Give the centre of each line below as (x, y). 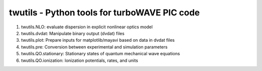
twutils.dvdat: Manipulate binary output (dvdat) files (73, 33)
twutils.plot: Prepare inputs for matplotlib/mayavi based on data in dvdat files (98, 40)
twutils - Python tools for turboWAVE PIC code (104, 12)
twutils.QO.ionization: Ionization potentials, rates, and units (80, 60)
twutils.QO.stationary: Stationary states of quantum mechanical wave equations (101, 54)
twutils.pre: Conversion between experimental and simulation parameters (94, 47)
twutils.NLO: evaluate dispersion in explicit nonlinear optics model (87, 27)
